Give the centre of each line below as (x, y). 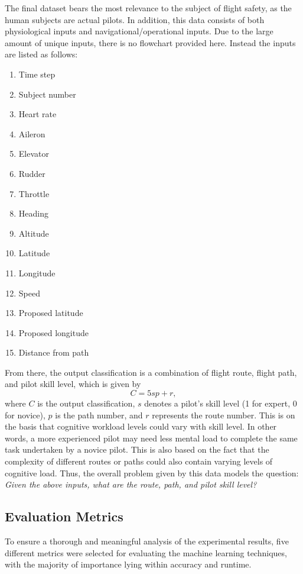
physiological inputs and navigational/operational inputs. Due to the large (139, 31)
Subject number (47, 94)
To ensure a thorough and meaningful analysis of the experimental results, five (147, 541)
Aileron (32, 133)
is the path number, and (99, 415)
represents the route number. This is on (224, 415)
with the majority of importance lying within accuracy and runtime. (128, 564)
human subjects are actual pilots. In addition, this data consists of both (135, 19)
